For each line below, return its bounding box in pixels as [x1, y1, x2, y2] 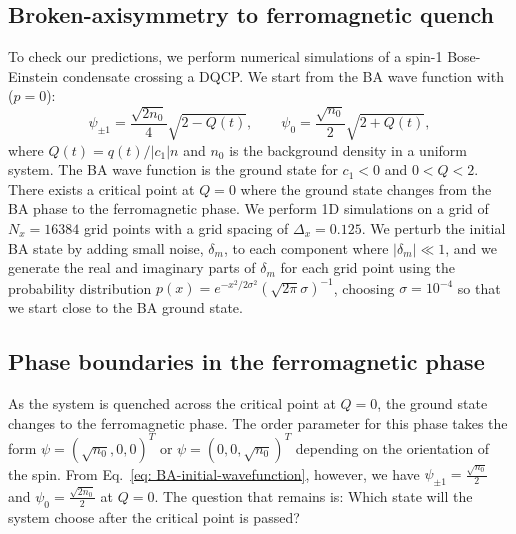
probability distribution [8, 277, 152, 298]
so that [457, 277, 501, 298]
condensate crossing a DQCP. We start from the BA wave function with [62, 65, 504, 86]
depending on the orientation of [295, 437, 490, 458]
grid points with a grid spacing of [83, 218, 289, 238]
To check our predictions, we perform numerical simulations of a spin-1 [8, 46, 443, 67]
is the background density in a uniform [229, 139, 468, 160]
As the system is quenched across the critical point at [8, 393, 336, 414]
